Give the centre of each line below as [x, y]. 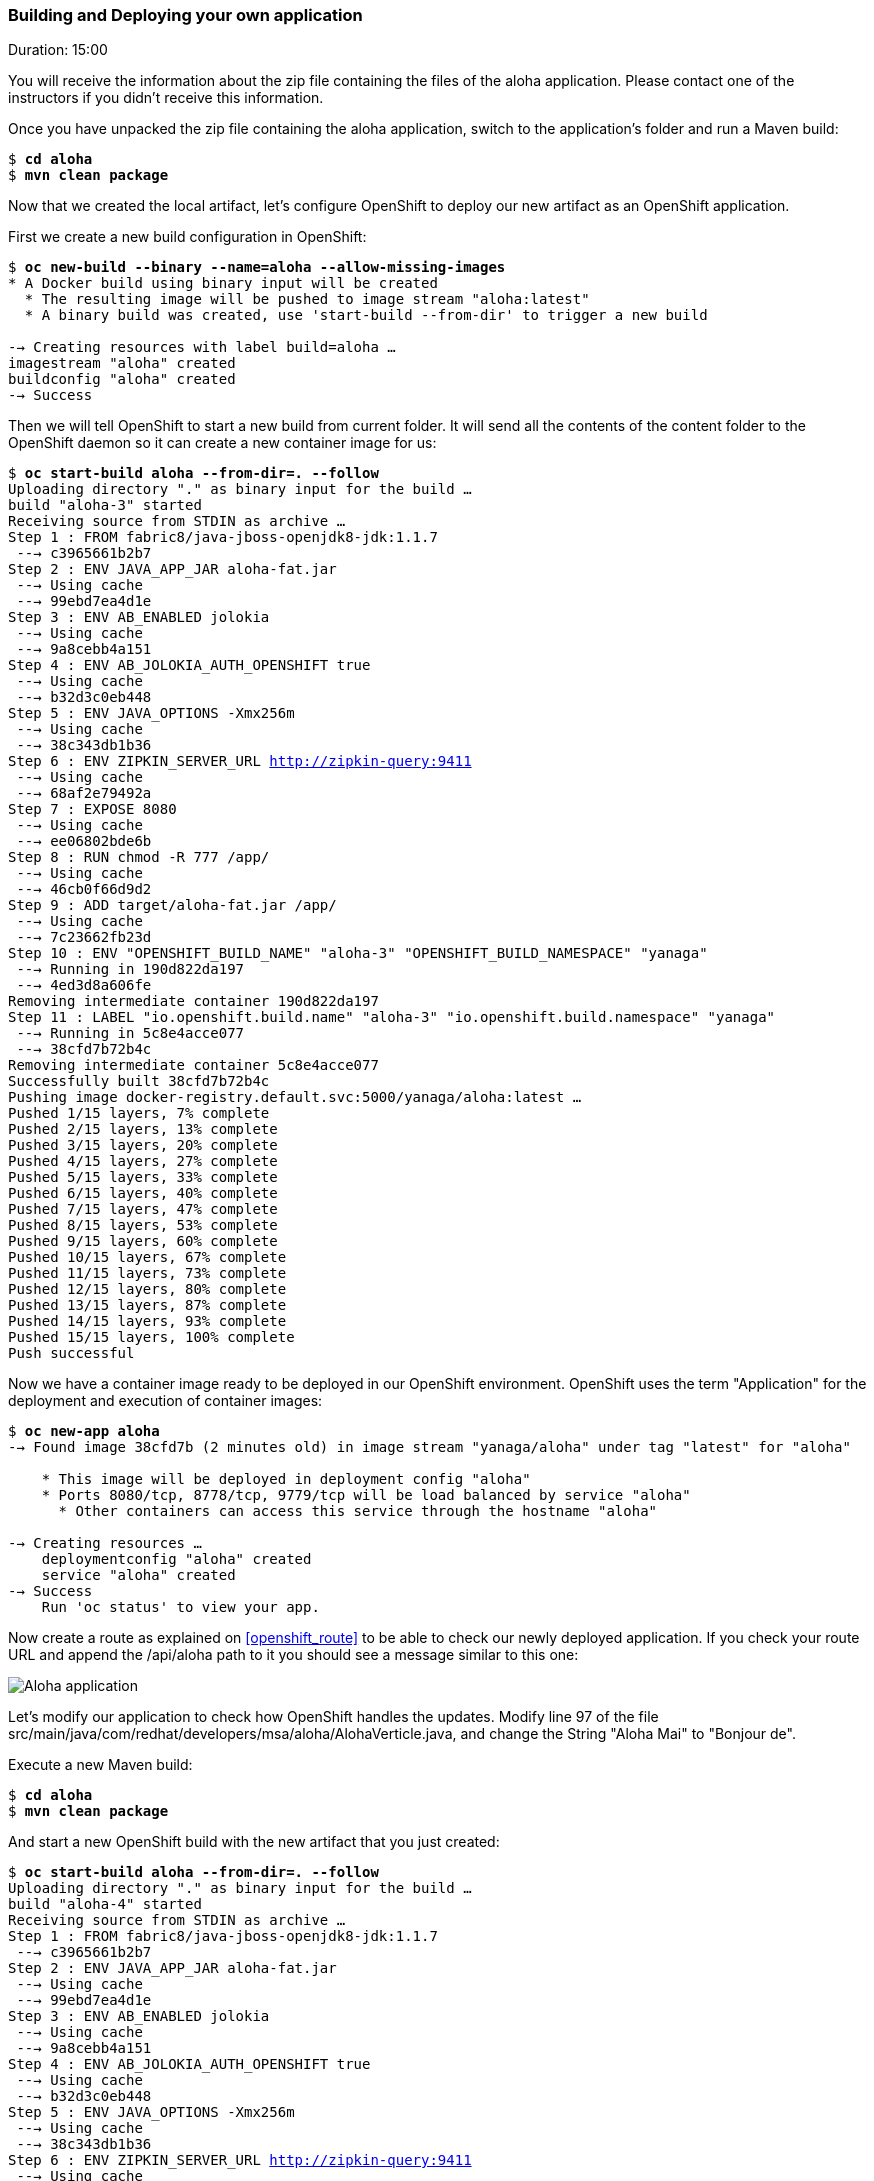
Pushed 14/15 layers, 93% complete [147, 1321]
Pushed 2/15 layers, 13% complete [143, 1129]
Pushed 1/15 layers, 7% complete [139, 1113]
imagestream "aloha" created [122, 363]
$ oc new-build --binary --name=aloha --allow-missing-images [257, 267]
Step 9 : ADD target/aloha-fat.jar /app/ [172, 905]
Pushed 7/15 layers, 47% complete [143, 1209]
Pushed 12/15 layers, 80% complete [147, 1289]
